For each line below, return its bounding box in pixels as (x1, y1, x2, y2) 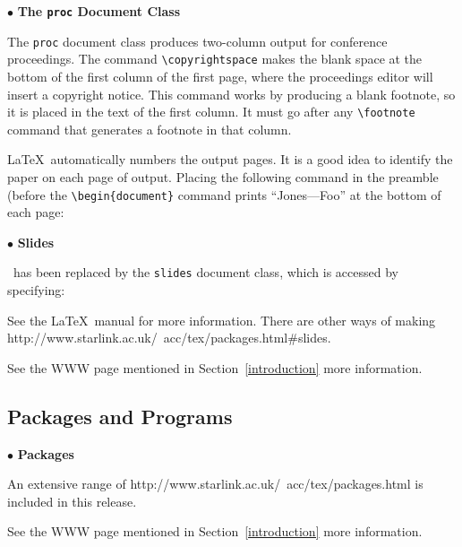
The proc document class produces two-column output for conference (7, 31, 388, 50)
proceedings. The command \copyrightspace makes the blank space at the (7, 49, 423, 68)
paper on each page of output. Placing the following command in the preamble (7, 168, 439, 186)
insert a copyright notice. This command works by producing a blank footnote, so (7, 84, 456, 103)
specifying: (7, 281, 65, 300)
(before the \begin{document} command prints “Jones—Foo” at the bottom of (7, 185, 441, 204)
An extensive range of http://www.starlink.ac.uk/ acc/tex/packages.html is (7, 474, 423, 493)
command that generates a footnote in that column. (7, 119, 292, 138)
